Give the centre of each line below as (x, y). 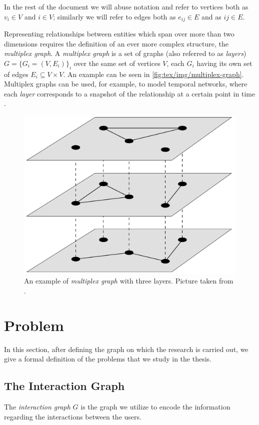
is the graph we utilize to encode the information (155, 407)
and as (211, 16)
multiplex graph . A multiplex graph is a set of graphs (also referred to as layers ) (125, 53)
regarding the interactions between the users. (73, 416)
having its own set (224, 63)
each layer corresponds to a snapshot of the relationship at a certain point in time (130, 93)
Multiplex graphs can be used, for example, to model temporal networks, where (126, 84)
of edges (16, 74)
